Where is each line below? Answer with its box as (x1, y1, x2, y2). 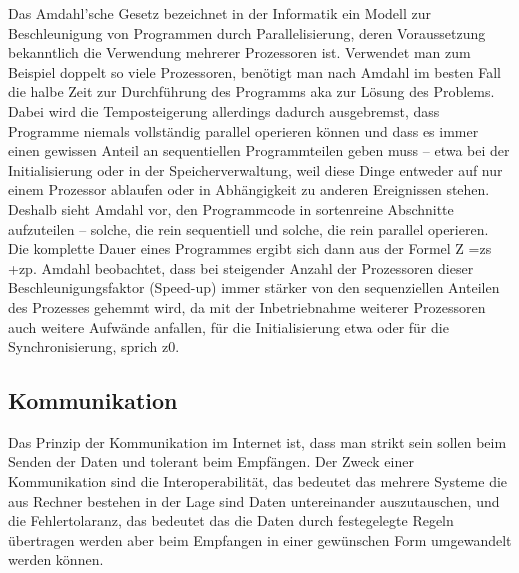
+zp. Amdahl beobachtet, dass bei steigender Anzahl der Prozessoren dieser (8, 257, 474, 278)
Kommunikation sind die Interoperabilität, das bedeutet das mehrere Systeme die (8, 471, 508, 492)
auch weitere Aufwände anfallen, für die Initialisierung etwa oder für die (8, 316, 449, 337)
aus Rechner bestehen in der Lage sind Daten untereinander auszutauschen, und (8, 490, 500, 511)
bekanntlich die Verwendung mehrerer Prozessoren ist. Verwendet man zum (8, 42, 471, 63)
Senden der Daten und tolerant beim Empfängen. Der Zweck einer (8, 451, 414, 472)
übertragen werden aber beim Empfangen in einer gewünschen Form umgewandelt (8, 529, 512, 550)
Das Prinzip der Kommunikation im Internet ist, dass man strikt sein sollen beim (8, 431, 507, 452)
